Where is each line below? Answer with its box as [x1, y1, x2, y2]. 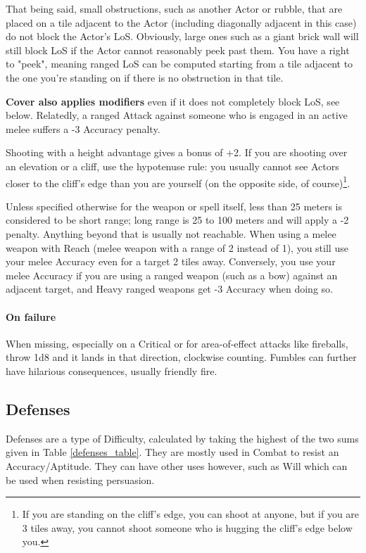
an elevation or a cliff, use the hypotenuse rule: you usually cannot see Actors [6, 158, 339, 173]
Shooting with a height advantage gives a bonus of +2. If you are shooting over [6, 145, 348, 160]
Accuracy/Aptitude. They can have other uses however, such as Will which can [6, 458, 348, 473]
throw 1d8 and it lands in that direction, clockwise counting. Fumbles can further [6, 350, 357, 364]
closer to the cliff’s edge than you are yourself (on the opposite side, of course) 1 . [6, 173, 351, 190]
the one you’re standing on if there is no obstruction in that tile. [6, 70, 284, 84]
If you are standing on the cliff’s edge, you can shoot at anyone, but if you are [22, 507, 360, 521]
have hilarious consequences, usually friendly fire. [6, 363, 217, 378]
